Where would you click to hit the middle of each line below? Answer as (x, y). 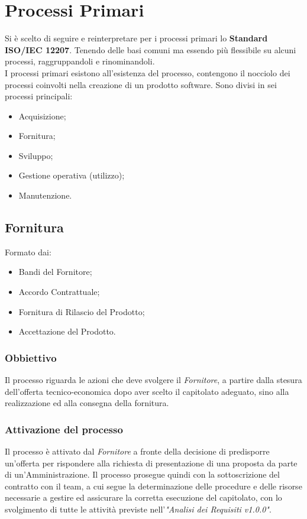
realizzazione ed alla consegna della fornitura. (87, 403)
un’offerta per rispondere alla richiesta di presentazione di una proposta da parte (151, 463)
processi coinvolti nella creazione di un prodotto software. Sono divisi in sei (141, 84)
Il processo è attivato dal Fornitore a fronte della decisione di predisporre (137, 451)
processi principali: (39, 96)
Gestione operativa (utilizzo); (72, 175)
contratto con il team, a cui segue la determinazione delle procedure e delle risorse (153, 486)
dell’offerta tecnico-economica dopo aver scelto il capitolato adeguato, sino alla (147, 391)
